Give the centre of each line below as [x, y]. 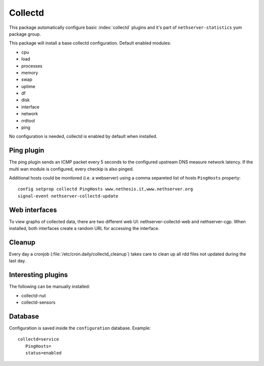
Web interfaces [33, 210]
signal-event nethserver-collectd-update [68, 196]
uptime [28, 86]
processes [32, 66]
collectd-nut [33, 296]
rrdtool [28, 120]
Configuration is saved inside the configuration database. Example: [80, 328]
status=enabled [44, 353]
